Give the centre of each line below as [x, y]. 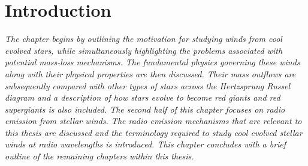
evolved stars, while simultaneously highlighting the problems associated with [144, 50]
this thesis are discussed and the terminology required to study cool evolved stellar [154, 132]
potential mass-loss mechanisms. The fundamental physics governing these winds [153, 62]
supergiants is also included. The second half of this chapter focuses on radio [145, 109]
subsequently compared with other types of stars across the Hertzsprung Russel [148, 85]
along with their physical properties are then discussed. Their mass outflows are [150, 73]
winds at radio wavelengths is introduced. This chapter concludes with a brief [146, 144]
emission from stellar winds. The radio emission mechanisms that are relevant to [153, 121]
